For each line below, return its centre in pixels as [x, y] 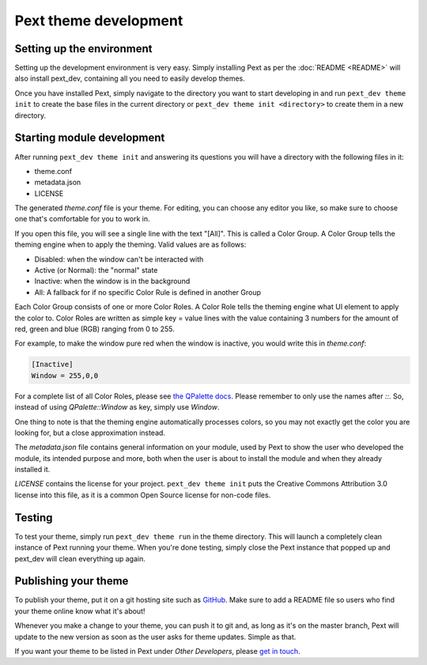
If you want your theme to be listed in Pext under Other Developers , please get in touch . [157, 652]
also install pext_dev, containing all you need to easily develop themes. [130, 78]
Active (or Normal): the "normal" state [96, 270]
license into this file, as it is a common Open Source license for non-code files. [143, 495]
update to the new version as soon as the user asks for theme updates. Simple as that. [155, 637]
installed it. [32, 470]
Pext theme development [99, 21]
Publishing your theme [72, 581]
